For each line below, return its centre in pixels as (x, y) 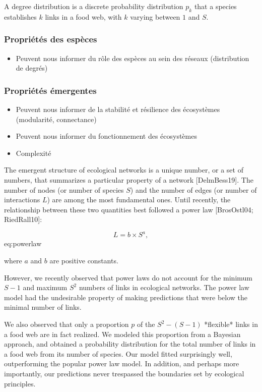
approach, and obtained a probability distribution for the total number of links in (130, 344)
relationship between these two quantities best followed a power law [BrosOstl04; (129, 209)
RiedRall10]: (23, 219)
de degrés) (32, 68)
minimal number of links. (43, 307)
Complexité (34, 153)
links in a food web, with (83, 16)
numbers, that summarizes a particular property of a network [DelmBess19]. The (129, 179)
